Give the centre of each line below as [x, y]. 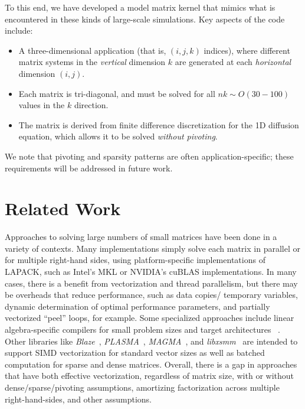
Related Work [63, 208]
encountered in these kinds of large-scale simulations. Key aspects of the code [145, 19]
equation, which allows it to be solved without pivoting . [118, 136]
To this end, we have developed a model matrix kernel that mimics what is [140, 7]
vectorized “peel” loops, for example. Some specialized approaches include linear [150, 318]
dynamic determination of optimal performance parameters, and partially [137, 306]
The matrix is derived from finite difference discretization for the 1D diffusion [159, 124]
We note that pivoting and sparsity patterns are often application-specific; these [149, 156]
